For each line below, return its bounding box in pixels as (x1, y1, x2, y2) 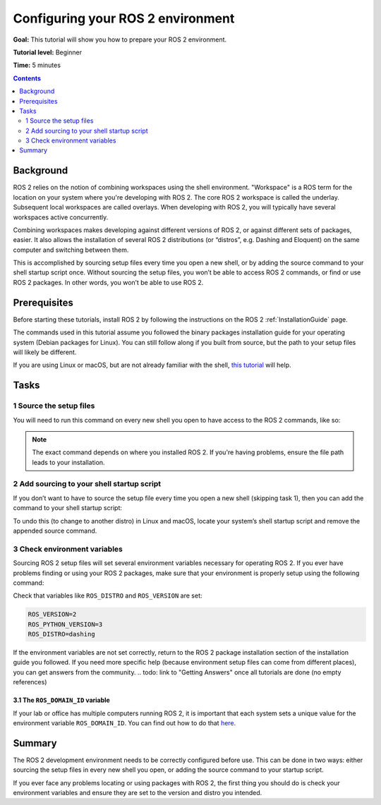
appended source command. (13, 526, 97, 535)
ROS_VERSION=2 (28, 610, 77, 619)
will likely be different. (13, 348, 77, 356)
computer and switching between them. (13, 246, 129, 254)
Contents (13, 74, 42, 83)
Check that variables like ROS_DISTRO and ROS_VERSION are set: (13, 591, 202, 600)
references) (13, 678, 47, 686)
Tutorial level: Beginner (13, 48, 83, 56)
